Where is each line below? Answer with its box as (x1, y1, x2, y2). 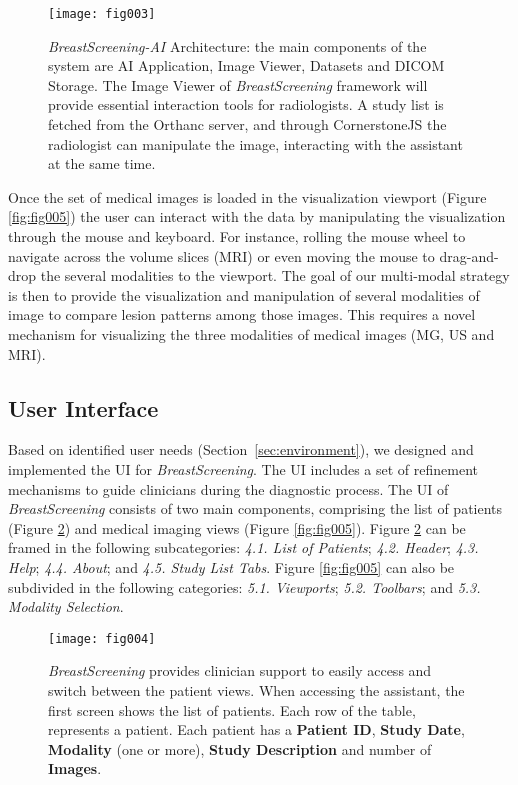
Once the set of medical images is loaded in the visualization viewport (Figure (8, 186, 487, 207)
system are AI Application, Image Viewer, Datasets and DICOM (48, 55, 445, 76)
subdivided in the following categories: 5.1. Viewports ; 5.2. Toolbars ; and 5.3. (8, 576, 481, 597)
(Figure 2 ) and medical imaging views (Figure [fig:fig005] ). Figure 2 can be (8, 517, 466, 538)
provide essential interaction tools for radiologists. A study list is (48, 94, 444, 115)
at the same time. (48, 153, 156, 174)
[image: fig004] (48, 631, 156, 646)
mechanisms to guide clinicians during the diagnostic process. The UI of (8, 478, 449, 499)
